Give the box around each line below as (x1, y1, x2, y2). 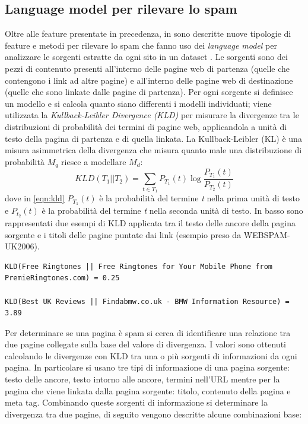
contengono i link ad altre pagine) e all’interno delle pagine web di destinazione (5, 74, 293, 86)
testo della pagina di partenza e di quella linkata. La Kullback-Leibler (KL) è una (5, 132, 302, 144)
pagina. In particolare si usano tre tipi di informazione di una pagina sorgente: (5, 361, 290, 374)
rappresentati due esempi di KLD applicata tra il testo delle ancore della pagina (5, 216, 296, 229)
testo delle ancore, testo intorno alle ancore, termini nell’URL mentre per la (5, 373, 280, 385)
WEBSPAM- (243, 228, 290, 241)
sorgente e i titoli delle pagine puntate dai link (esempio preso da (5, 228, 242, 241)
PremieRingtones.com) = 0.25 (5, 274, 120, 283)
